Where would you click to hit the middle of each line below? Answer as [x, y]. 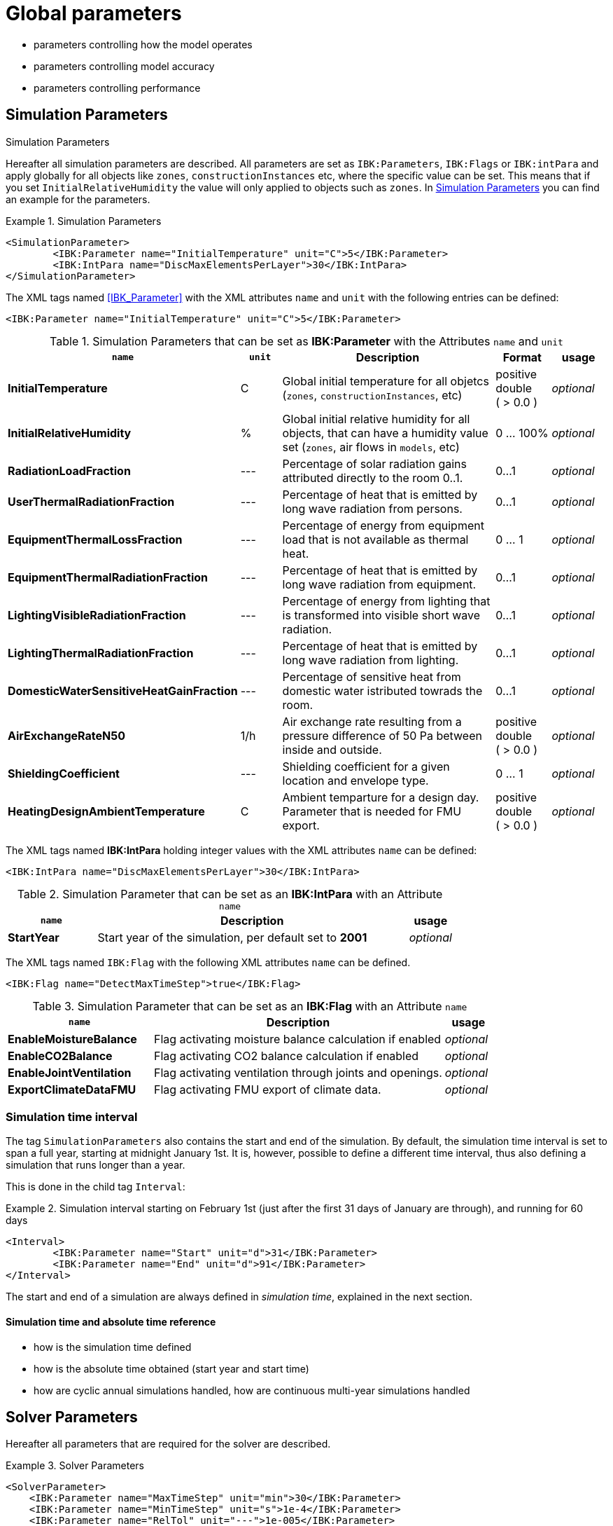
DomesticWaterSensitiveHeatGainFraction [123, 690]
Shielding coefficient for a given [366, 766]
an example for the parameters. [78, 199]
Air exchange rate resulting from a [372, 721]
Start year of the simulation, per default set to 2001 [232, 937]
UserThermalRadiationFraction [91, 501]
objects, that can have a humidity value [385, 433]
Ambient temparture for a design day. [381, 797]
